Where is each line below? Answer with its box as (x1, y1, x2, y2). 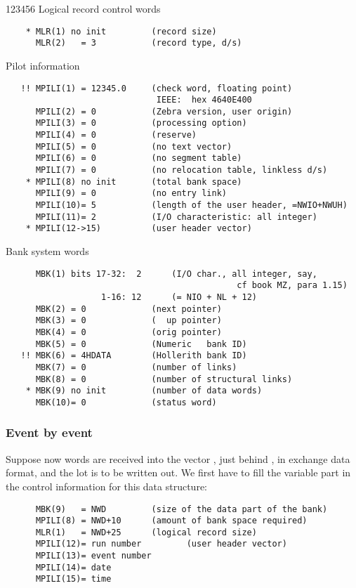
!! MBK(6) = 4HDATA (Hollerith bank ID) (20, 351, 247, 361)
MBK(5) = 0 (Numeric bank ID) (35, 339, 247, 349)
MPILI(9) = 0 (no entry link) (35, 188, 227, 199)
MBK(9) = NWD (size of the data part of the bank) (35, 504, 328, 514)
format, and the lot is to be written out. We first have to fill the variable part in (6, 465, 351, 480)
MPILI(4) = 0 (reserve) (35, 130, 197, 141)
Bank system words (6, 244, 89, 259)
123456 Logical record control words (6, 1, 161, 15)
